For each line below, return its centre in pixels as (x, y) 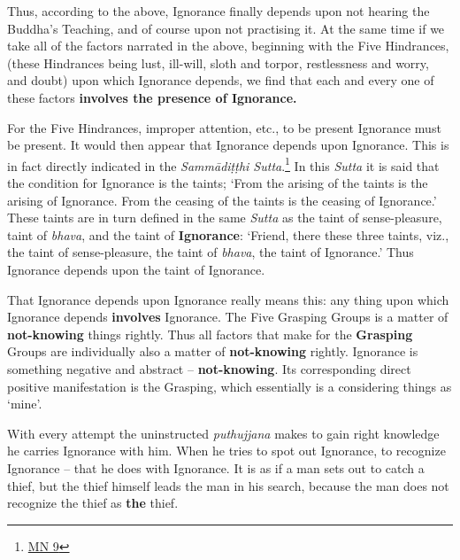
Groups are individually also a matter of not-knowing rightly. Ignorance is (213, 351)
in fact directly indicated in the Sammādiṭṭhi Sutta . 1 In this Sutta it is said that (223, 164)
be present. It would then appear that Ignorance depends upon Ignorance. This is (228, 145)
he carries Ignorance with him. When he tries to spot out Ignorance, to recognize (226, 451)
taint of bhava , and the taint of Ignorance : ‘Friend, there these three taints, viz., (228, 234)
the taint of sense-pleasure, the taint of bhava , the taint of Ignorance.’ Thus (211, 252)
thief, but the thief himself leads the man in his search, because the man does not (228, 485)
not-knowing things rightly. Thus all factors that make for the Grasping (210, 334)
